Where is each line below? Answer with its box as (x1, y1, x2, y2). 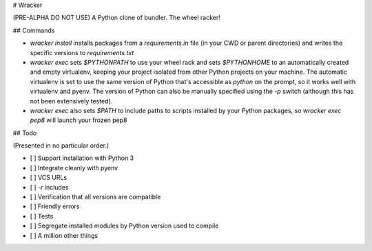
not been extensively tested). (30, 97, 113, 105)
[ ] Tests (30, 212, 54, 220)
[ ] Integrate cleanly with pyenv (30, 163, 118, 172)
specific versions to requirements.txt (30, 48, 134, 57)
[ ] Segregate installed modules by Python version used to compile (30, 221, 219, 230)
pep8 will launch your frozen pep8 (30, 116, 127, 124)
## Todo (12, 128, 37, 137)
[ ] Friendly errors (30, 202, 80, 210)
